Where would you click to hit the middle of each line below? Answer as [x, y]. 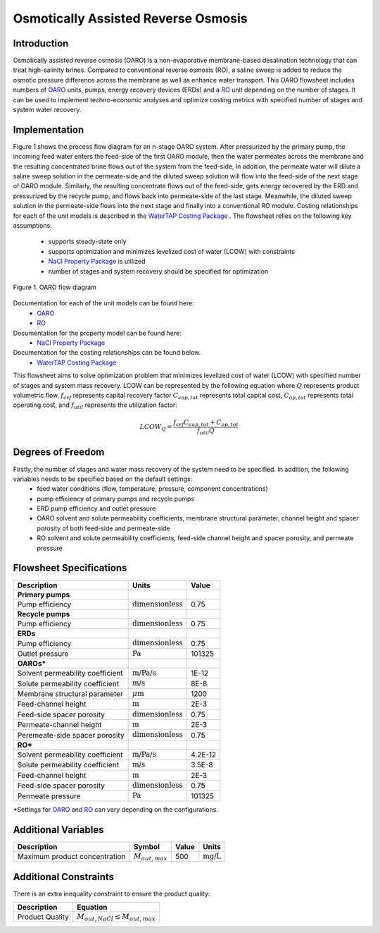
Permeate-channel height [59, 725]
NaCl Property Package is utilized [97, 262]
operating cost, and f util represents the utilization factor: [95, 406]
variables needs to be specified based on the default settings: [103, 479]
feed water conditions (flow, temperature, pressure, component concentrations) [153, 489]
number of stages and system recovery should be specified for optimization [158, 271]
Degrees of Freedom [59, 452]
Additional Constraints [64, 877]
